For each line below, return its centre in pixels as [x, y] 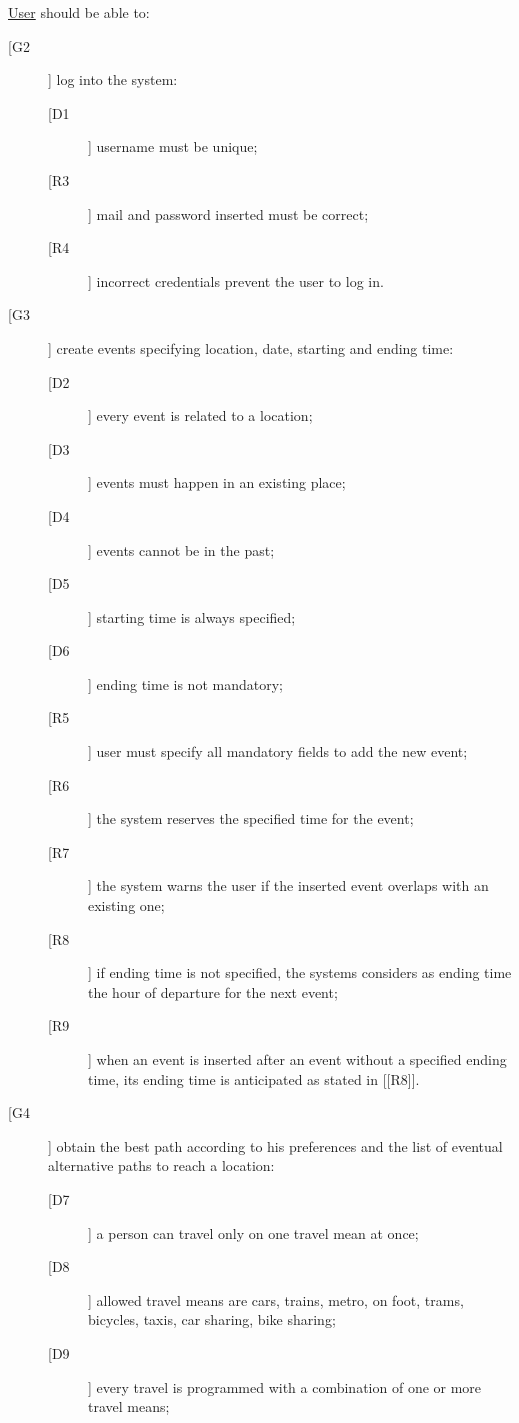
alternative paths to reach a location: [161, 1165]
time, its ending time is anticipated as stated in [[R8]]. [254, 1078]
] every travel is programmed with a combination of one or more [285, 1386]
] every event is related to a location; [200, 415]
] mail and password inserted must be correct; [228, 213]
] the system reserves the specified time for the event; [251, 818]
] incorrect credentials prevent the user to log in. [236, 280]
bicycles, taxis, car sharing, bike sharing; [212, 1319]
